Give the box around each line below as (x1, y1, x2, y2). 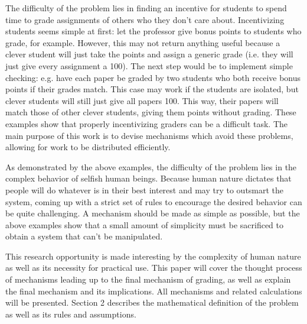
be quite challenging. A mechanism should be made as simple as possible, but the (5, 207, 300, 219)
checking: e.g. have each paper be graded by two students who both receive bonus (5, 71, 301, 83)
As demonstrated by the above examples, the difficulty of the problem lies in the (5, 160, 297, 173)
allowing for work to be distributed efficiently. (5, 141, 171, 153)
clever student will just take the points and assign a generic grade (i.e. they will (5, 48, 293, 60)
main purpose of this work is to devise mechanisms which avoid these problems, (5, 129, 293, 141)
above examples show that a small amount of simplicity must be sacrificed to (5, 218, 284, 231)
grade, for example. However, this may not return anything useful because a (5, 36, 280, 48)
